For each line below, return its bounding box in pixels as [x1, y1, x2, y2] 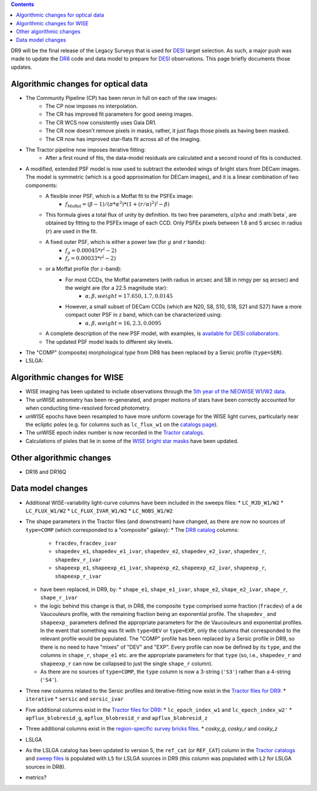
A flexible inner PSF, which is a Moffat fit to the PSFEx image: [45, 192, 194, 199]
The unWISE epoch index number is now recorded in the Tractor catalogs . [25, 429, 205, 436]
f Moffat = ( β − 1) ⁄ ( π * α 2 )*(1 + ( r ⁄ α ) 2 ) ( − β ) [65, 200, 170, 209]
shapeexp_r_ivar [55, 573, 102, 579]
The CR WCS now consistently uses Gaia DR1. [45, 119, 157, 126]
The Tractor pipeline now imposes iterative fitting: [25, 146, 146, 153]
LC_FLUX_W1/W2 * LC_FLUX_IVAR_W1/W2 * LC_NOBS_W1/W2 [25, 507, 173, 514]
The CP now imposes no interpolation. [45, 103, 138, 110]
